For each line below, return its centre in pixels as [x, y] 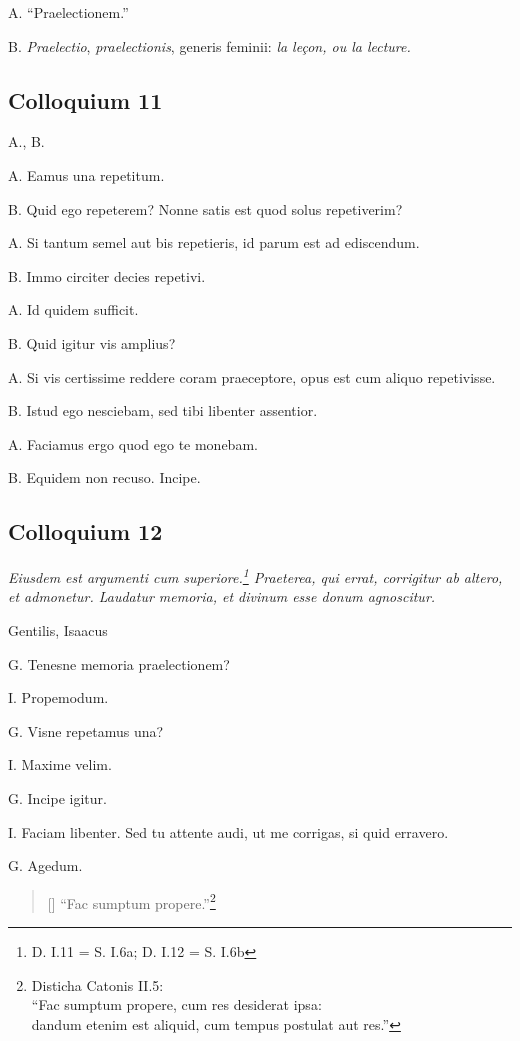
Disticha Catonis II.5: [97, 984]
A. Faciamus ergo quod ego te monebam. [133, 443]
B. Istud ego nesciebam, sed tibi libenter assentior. [163, 410]
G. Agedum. [45, 865]
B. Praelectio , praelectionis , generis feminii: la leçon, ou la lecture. [209, 45]
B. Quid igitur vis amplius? [92, 342]
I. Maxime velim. [60, 764]
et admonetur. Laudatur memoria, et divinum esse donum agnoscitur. [222, 596]
